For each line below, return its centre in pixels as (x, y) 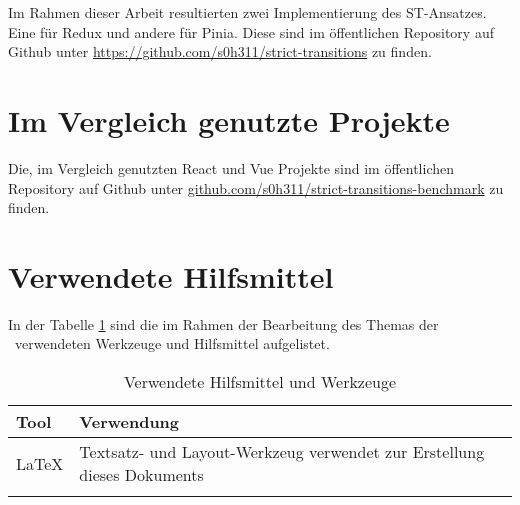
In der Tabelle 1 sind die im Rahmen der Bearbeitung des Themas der (223, 323)
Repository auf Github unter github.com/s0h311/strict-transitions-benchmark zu (256, 187)
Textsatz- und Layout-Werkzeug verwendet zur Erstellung (282, 451)
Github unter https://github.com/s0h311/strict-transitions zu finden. (220, 51)
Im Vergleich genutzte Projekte (229, 119)
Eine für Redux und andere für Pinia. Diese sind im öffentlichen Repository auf (251, 31)
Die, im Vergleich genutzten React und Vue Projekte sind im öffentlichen (231, 167)
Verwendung (129, 421)
